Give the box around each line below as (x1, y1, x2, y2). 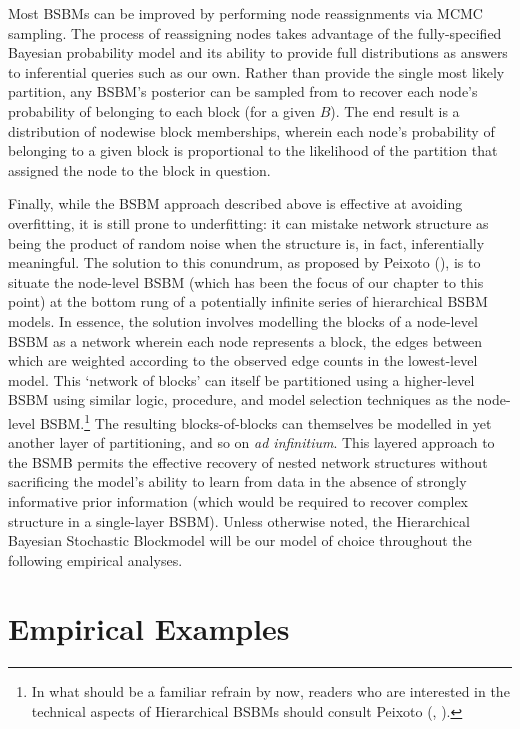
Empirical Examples (8, 608, 290, 649)
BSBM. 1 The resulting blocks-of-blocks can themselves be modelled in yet (39, 409, 492, 433)
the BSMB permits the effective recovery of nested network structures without (8, 451, 488, 472)
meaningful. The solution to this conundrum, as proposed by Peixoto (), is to (8, 252, 481, 273)
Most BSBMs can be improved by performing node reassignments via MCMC (8, 3, 483, 23)
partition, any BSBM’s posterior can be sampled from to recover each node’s (8, 81, 478, 102)
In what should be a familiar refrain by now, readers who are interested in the (31, 681, 510, 702)
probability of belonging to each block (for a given (8, 100, 315, 121)
